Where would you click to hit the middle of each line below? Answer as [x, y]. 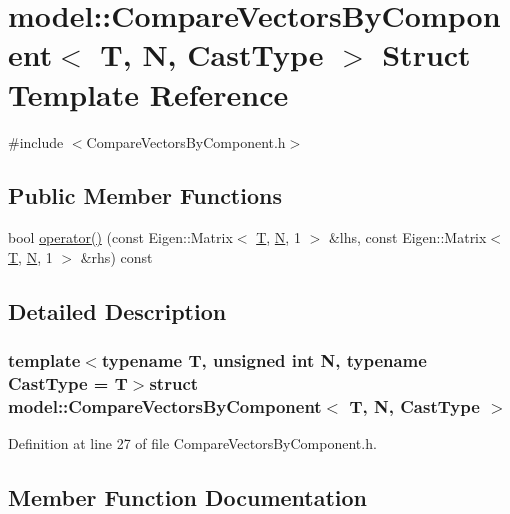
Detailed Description [117, 310]
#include [36, 141]
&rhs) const [116, 256]
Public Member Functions [145, 195]
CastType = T [68, 383]
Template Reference [148, 93]
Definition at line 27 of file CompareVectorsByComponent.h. [192, 443]
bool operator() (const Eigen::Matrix [120, 237]
